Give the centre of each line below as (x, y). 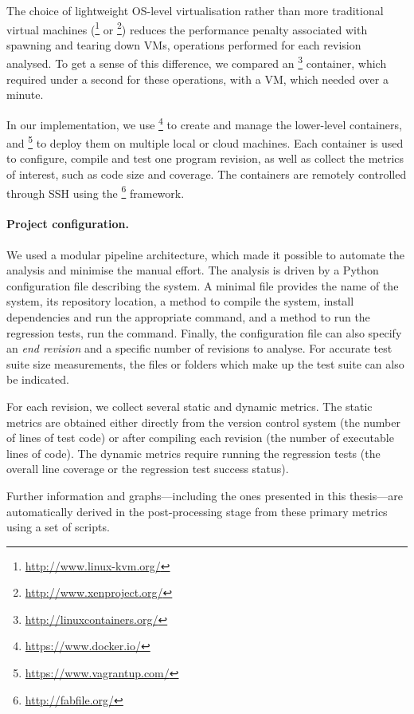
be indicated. (38, 379)
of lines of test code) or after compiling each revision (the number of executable (200, 438)
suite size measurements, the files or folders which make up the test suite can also (205, 363)
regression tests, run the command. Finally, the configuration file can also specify (204, 332)
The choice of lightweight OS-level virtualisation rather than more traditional (195, 10)
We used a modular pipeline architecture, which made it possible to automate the (206, 254)
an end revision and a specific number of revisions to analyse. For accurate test (199, 348)
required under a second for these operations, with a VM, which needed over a (197, 79)
